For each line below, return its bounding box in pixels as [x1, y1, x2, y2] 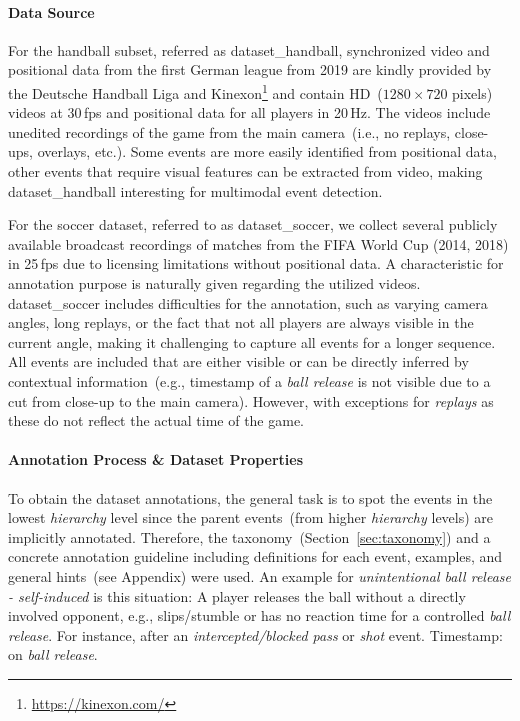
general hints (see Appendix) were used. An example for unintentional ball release [8, 565, 511, 586]
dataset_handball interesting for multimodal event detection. [8, 180, 383, 201]
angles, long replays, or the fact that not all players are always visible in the [8, 312, 474, 333]
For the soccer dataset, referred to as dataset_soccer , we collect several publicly [8, 214, 498, 235]
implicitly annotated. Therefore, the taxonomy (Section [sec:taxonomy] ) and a [8, 526, 491, 547]
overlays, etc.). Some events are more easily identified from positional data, [37, 141, 497, 162]
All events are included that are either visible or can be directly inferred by [8, 351, 469, 372]
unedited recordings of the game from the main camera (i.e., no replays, [8, 121, 451, 142]
